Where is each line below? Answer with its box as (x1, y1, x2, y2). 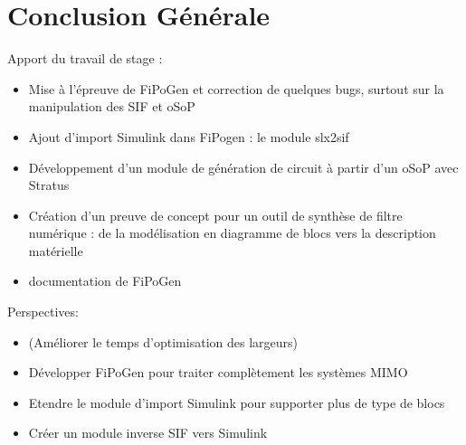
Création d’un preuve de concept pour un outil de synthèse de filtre (28, 205, 403, 224)
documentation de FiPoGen (28, 271, 182, 290)
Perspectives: (7, 302, 79, 321)
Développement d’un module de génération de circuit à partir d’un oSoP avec (28, 157, 459, 176)
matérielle (28, 241, 83, 260)
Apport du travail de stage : (7, 49, 163, 68)
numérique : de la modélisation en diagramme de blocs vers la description (28, 223, 436, 242)
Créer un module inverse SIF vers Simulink (28, 423, 268, 442)
